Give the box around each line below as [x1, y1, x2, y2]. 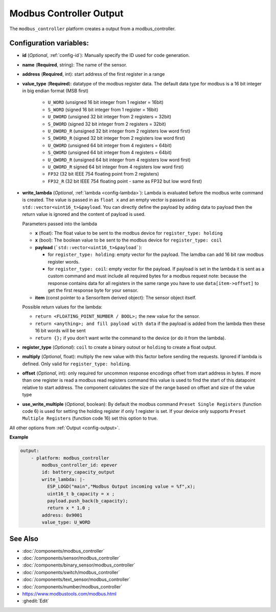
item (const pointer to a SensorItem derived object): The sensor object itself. [35, 294, 197, 300]
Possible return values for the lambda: [22, 303, 102, 310]
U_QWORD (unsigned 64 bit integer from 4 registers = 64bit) [48, 142, 172, 148]
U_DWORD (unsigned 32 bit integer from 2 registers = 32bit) [48, 114, 171, 120]
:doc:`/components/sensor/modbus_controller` [22, 555, 121, 561]
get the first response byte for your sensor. [48, 287, 139, 294]
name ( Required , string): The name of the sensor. [22, 61, 127, 68]
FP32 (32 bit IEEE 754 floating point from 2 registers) [48, 171, 159, 177]
